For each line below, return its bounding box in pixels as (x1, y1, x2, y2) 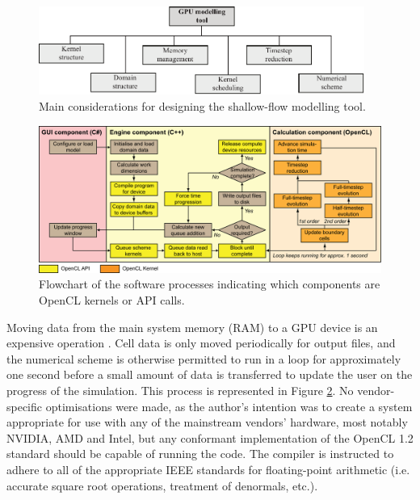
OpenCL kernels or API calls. (39, 292, 185, 309)
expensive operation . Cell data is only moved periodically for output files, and (6, 334, 396, 351)
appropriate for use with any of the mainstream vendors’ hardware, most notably (6, 414, 408, 431)
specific (6, 397, 43, 414)
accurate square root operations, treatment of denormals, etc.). (6, 477, 318, 494)
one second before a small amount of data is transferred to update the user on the (6, 366, 413, 383)
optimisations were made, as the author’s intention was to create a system (45, 397, 413, 414)
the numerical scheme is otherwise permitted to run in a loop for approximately (6, 350, 401, 367)
